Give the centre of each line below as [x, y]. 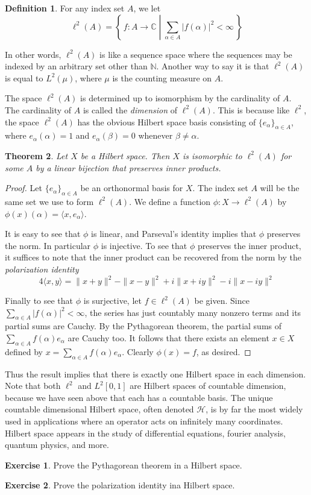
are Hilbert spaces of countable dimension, [208, 386]
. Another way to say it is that [213, 66]
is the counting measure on [162, 77]
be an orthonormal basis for [132, 188]
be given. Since [222, 300]
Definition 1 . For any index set [65, 8]
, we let [147, 8]
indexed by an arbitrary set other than [76, 66]
